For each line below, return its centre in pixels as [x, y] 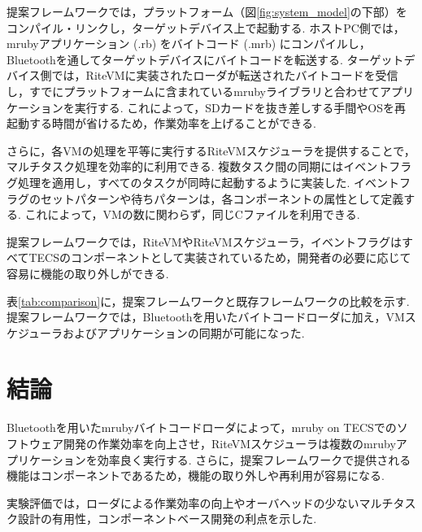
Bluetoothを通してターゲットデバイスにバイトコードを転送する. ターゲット [205, 59]
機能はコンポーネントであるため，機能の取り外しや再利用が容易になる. [196, 475]
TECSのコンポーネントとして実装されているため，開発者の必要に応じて [220, 257]
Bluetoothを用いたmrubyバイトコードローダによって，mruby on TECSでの [202, 427]
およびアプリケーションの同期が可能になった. [184, 332]
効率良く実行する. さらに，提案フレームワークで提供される [254, 459]
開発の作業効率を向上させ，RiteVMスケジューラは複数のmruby [229, 443]
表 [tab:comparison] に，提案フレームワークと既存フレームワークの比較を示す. [208, 301]
